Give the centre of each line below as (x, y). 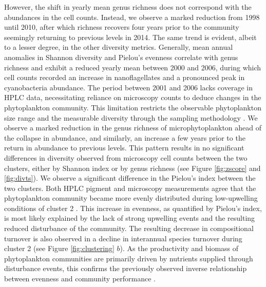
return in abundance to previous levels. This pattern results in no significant (124, 148)
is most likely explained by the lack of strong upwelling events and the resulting (130, 218)
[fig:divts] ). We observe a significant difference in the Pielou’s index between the (130, 178)
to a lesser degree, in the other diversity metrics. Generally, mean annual (119, 47)
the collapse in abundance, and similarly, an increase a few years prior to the (125, 137)
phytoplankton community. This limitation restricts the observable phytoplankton (133, 107)
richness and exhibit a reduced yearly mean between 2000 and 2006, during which (133, 67)
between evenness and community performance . (80, 279)
